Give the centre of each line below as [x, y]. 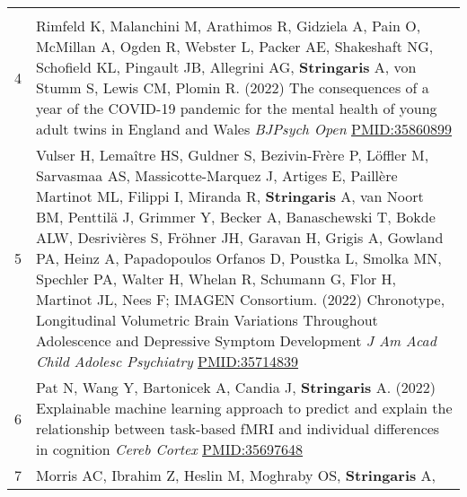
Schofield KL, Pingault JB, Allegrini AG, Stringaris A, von [226, 67]
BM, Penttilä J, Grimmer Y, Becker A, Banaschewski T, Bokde [236, 217]
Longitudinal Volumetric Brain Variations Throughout [207, 320]
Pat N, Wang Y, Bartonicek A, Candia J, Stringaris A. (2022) [236, 387]
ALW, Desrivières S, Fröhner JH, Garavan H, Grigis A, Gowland [240, 237]
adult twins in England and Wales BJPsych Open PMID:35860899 [244, 129]
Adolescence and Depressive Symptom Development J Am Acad [236, 340]
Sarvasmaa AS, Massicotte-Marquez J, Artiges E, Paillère [217, 175]
